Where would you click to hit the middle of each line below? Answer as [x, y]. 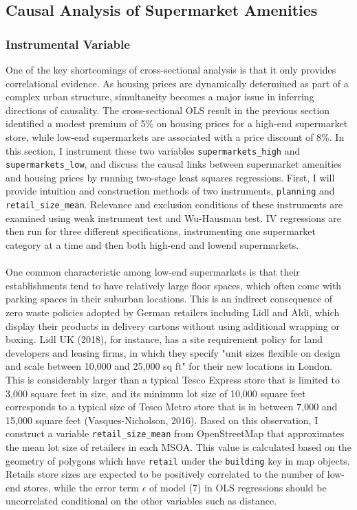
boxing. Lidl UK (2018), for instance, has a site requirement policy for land [164, 339]
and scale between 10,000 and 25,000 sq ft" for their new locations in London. [169, 366]
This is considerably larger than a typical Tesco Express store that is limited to [173, 379]
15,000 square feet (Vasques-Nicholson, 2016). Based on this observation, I [162, 420]
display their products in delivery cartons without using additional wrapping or [173, 325]
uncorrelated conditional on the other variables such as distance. [141, 501]
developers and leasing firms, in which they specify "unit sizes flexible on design [173, 352]
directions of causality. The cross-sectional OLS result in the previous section [168, 110]
